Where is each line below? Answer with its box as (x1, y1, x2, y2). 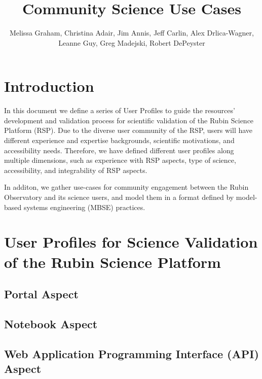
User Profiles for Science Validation (4, 231, 258, 252)
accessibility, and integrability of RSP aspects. (4, 164, 147, 175)
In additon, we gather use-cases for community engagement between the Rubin (4, 182, 249, 192)
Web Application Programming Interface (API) (4, 346, 259, 361)
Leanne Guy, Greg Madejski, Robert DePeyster (58, 37, 205, 48)
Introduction (4, 76, 94, 96)
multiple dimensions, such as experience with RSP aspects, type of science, (4, 155, 236, 165)
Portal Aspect (4, 286, 79, 302)
